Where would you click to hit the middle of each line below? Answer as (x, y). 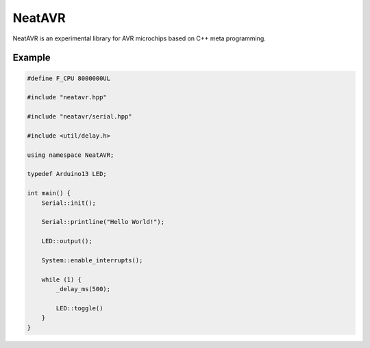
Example (32, 58)
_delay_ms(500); (83, 289)
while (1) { (62, 279)
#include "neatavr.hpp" (67, 97)
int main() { (49, 193)
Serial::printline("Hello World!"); (103, 222)
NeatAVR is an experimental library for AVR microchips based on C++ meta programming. (139, 38)
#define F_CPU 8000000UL (69, 78)
